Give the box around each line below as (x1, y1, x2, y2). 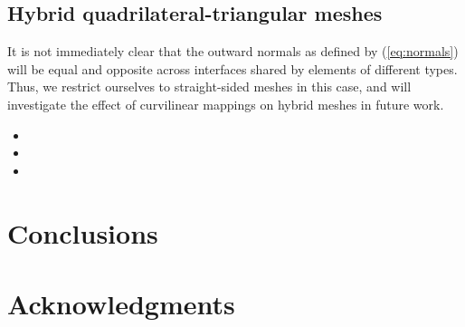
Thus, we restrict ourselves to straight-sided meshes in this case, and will (7, 77, 412, 96)
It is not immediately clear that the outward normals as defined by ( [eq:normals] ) (7, 42, 459, 61)
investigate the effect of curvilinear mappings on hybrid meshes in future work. (7, 94, 444, 113)
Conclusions (7, 214, 158, 251)
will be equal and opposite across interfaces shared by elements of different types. (7, 59, 458, 78)
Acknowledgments (7, 284, 235, 322)
